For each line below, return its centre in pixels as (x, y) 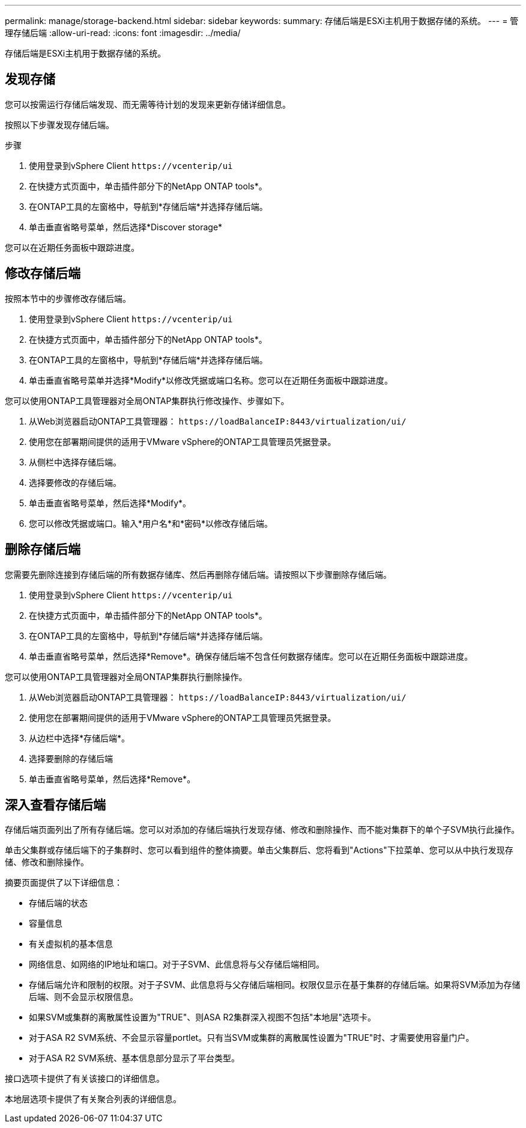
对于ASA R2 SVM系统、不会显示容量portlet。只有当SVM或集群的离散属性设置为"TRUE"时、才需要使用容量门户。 (252, 1038)
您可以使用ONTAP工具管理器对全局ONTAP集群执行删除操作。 (126, 676)
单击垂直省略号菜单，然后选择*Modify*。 (110, 503)
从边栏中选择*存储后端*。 (80, 738)
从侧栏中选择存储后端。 (75, 462)
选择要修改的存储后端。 (75, 482)
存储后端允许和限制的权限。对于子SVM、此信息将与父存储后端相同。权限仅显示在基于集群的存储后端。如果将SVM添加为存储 (275, 985)
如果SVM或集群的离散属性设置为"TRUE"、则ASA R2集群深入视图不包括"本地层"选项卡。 (203, 1017)
